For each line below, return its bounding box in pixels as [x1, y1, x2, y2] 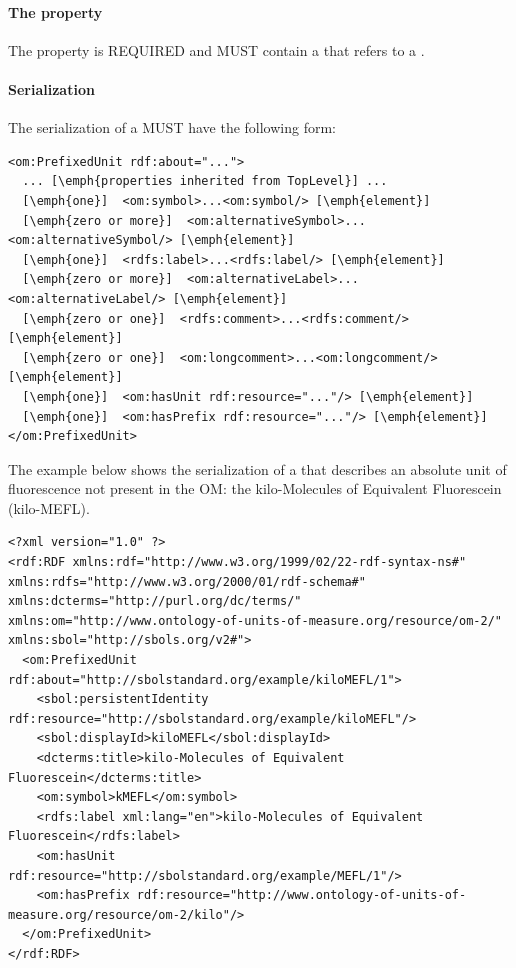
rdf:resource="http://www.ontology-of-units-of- [136, 888, 467, 903]
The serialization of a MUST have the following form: [8, 117, 336, 138]
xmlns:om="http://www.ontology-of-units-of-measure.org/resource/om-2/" [8, 613, 502, 628]
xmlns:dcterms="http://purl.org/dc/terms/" [8, 594, 302, 609]
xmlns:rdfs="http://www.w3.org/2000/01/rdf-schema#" [8, 574, 366, 589]
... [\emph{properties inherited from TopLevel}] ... [22, 174, 388, 189]
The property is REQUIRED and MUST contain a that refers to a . [8, 39, 425, 60]
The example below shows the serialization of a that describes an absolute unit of [8, 458, 507, 479]
